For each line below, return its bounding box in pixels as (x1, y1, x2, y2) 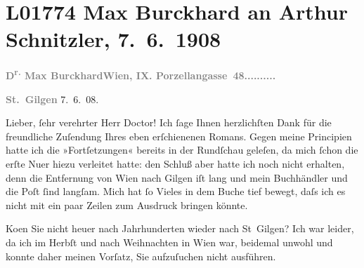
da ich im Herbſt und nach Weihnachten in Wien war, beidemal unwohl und (6, 234, 333, 249)
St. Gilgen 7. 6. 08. (6, 91, 99, 106)
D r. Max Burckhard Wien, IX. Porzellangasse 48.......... (6, 66, 276, 82)
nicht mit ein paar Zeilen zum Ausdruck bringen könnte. (6, 197, 248, 212)
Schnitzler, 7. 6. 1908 (6, 25, 221, 53)
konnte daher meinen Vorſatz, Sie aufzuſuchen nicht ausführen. (6, 248, 276, 263)
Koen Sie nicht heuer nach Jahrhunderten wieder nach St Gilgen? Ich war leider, (6, 221, 354, 236)
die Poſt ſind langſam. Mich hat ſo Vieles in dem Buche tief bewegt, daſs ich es (6, 184, 346, 199)
